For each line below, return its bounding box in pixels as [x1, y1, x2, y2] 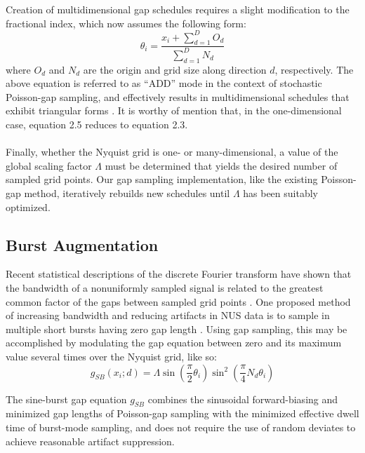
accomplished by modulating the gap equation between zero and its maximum [6, 335, 342, 350]
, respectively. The [274, 62, 354, 76]
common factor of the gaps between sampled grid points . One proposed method [6, 294, 351, 309]
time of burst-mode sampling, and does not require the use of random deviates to [6, 419, 356, 434]
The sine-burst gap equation [6, 391, 127, 406]
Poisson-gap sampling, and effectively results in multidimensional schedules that [6, 89, 350, 104]
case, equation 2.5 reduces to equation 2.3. [6, 117, 188, 132]
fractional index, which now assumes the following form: [6, 15, 246, 30]
